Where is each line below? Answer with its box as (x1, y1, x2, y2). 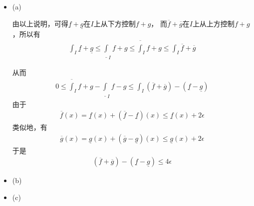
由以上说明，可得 (12, 18, 68, 28)
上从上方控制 (192, 18, 235, 28)
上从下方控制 (93, 18, 136, 28)
